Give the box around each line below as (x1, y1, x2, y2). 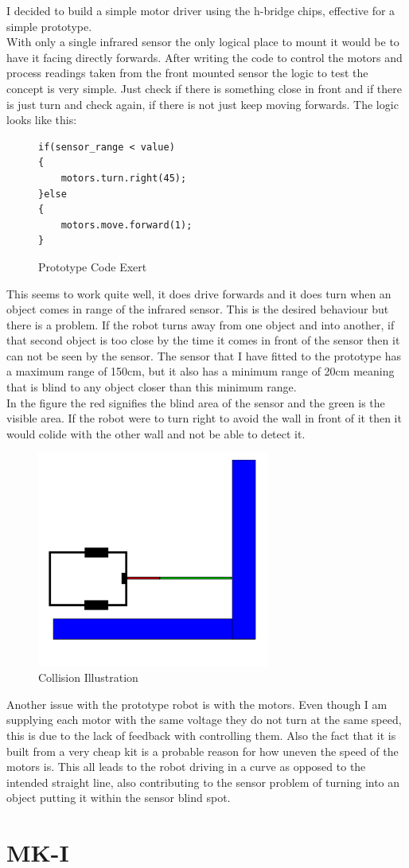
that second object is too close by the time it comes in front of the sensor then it (6, 332, 400, 348)
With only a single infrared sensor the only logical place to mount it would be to (6, 33, 399, 50)
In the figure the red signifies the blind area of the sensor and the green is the (6, 394, 385, 411)
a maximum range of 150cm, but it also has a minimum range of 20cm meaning (6, 363, 395, 380)
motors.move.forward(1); (60, 219, 193, 231)
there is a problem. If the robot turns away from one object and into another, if (6, 316, 395, 333)
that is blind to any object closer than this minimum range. (6, 379, 297, 395)
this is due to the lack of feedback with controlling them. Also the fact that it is (6, 727, 396, 744)
